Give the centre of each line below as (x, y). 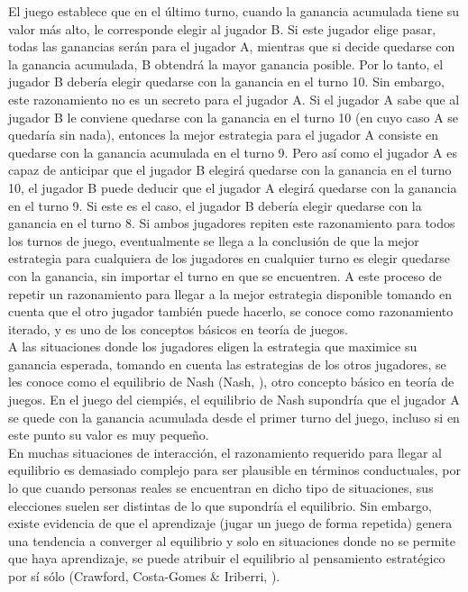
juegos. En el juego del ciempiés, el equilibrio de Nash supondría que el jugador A (234, 400)
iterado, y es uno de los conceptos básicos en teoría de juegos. (178, 328)
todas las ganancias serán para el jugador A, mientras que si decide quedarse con (232, 46)
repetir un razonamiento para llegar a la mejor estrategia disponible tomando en (230, 293)
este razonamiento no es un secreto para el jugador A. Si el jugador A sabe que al (234, 99)
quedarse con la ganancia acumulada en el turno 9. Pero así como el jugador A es (233, 152)
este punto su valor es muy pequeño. (109, 435)
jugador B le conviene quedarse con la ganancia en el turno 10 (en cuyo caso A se (234, 117)
